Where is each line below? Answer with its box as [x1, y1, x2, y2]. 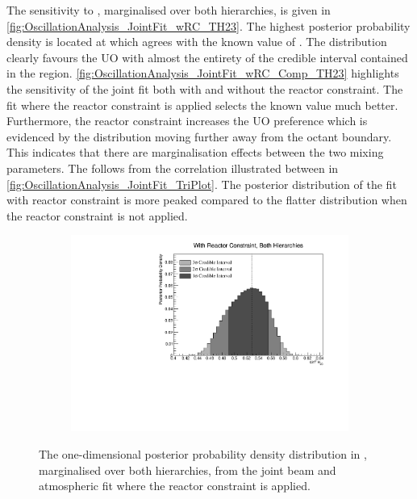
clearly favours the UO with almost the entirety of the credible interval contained [6, 48, 408, 65]
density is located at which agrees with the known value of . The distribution [6, 33, 387, 50]
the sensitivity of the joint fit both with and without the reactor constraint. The [6, 80, 403, 97]
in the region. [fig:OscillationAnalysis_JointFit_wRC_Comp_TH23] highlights [6, 65, 399, 82]
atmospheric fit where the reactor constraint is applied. [39, 477, 311, 494]
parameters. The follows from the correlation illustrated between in [6, 159, 339, 176]
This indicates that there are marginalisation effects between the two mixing [6, 144, 384, 161]
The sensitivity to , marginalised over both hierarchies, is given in [6, 2, 331, 18]
